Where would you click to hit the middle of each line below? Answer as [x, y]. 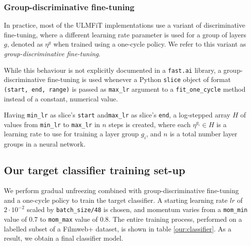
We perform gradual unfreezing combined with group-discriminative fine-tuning [121, 190]
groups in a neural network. [45, 144]
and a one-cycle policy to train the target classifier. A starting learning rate [116, 200]
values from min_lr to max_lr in [52, 124]
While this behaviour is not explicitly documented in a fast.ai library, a [113, 70]
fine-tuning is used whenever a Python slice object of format [139, 79]
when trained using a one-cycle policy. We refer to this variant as [150, 44]
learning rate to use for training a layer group [71, 134]
